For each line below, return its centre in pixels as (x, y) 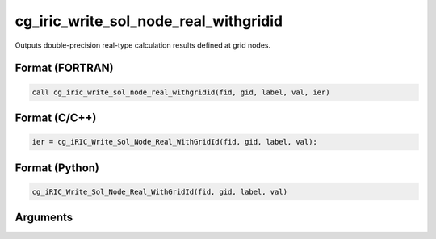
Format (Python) (57, 168)
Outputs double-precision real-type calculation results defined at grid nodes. (143, 45)
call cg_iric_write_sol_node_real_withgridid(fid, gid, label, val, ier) (181, 92)
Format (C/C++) (56, 117)
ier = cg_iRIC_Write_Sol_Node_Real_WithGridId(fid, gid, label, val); (175, 142)
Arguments (44, 218)
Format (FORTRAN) (64, 68)
